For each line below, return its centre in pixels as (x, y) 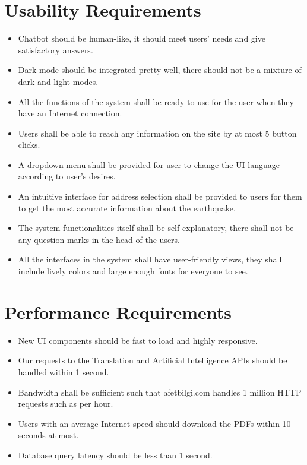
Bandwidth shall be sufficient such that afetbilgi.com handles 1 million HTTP (160, 392)
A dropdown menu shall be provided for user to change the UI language (149, 164)
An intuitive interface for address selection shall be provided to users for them (160, 196)
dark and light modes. (58, 81)
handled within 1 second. (64, 371)
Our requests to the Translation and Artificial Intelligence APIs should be (153, 360)
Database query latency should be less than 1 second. (115, 455)
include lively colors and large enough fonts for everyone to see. (133, 271)
